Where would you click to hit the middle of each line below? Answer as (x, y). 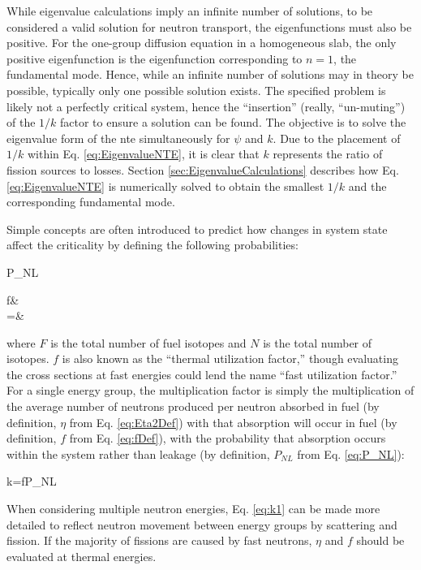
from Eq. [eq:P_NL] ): (351, 453)
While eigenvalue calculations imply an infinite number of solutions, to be (190, 11)
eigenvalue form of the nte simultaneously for (118, 138)
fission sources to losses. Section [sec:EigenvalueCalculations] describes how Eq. (203, 169)
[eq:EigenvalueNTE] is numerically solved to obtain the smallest (165, 186)
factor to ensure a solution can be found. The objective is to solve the (233, 122)
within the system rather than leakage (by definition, (138, 453)
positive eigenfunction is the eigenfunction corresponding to (155, 58)
